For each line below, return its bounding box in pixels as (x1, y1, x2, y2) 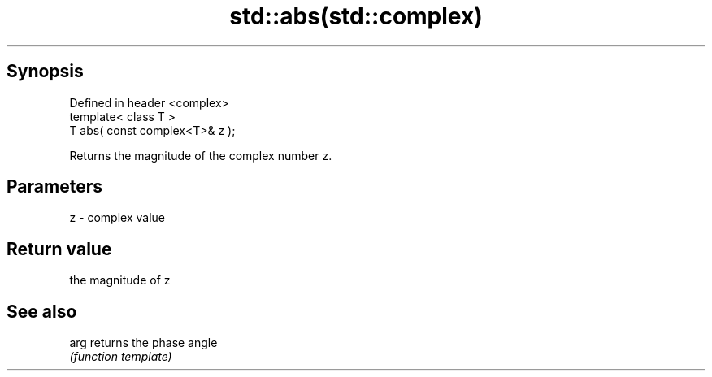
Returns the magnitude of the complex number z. (69, 148, 332, 162)
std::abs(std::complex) (229, 2, 483, 30)
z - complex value (69, 210, 165, 225)
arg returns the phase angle (69, 336, 218, 350)
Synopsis (7, 61, 84, 82)
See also (7, 301, 77, 322)
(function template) (69, 349, 172, 364)
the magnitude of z (69, 273, 171, 288)
